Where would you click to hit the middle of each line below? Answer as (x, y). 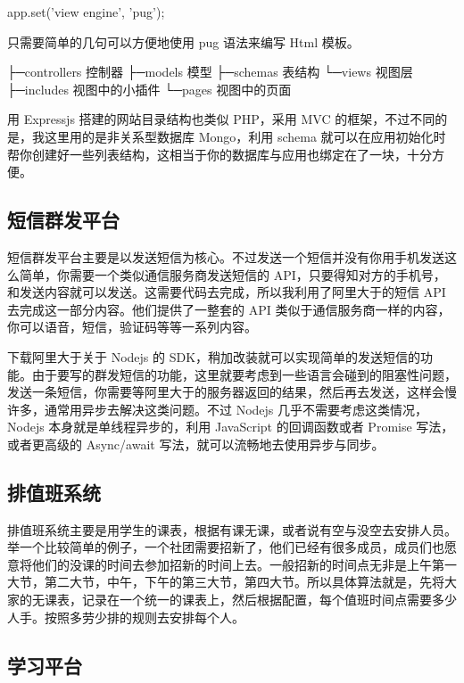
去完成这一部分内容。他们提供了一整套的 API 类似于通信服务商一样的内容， (229, 309)
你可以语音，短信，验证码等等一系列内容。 (132, 327)
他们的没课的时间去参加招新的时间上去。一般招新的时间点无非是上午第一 (244, 564)
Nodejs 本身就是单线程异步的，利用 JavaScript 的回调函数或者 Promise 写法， (231, 427)
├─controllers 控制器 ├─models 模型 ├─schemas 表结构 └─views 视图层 (210, 72)
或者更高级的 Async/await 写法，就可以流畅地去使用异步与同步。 (196, 444)
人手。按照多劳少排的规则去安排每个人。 (126, 617)
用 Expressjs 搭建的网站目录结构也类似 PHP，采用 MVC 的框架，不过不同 (221, 119)
